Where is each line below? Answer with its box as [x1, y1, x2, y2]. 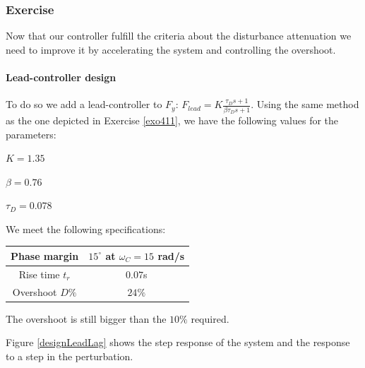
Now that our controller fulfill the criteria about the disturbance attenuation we [6, 28, 352, 43]
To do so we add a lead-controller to [6, 97, 162, 112]
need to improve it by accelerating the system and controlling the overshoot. [6, 42, 336, 57]
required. [191, 311, 229, 326]
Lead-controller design [6, 70, 116, 84]
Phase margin [11, 248, 79, 263]
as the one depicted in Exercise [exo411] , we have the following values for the [6, 112, 339, 127]
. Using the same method [251, 97, 359, 112]
